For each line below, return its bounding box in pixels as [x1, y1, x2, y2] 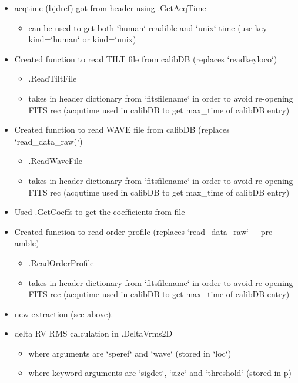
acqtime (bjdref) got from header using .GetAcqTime [14, 2, 206, 14]
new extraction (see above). [14, 307, 113, 320]
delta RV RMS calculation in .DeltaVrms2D [14, 327, 173, 340]
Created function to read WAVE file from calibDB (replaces [14, 123, 230, 136]
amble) [14, 237, 39, 249]
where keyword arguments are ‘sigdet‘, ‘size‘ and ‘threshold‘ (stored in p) [28, 367, 292, 379]
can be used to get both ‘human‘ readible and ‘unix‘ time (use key [28, 21, 267, 33]
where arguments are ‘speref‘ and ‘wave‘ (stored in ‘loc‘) [28, 347, 232, 359]
